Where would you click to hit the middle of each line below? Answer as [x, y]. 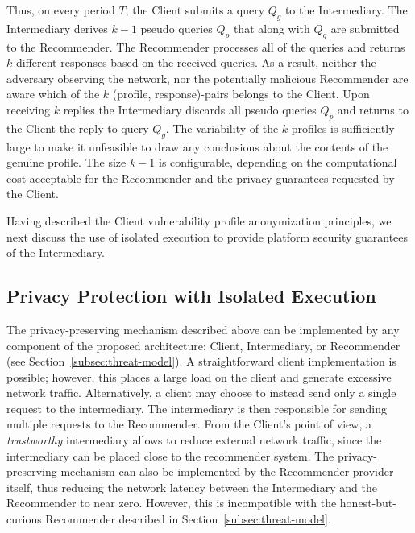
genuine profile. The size [66, 162]
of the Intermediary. [56, 252]
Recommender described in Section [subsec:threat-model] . [188, 519]
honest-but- [368, 503]
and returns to [373, 109]
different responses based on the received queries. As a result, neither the [196, 62]
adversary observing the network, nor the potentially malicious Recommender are [207, 78]
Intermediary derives [57, 28]
